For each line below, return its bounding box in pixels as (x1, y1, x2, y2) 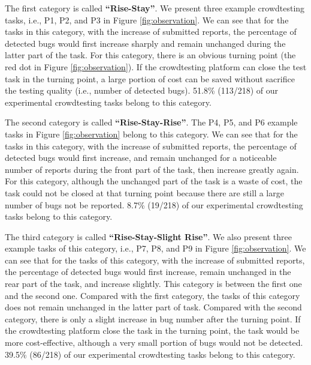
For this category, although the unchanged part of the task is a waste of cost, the (5, 175, 303, 187)
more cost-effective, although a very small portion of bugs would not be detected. (5, 336, 303, 349)
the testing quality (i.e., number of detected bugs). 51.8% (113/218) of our (5, 84, 279, 97)
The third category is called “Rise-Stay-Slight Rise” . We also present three (5, 230, 292, 243)
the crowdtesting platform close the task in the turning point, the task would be (5, 324, 300, 337)
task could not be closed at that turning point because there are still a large (5, 186, 284, 199)
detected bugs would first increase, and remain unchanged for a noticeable (5, 151, 277, 164)
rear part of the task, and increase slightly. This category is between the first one (5, 277, 302, 290)
